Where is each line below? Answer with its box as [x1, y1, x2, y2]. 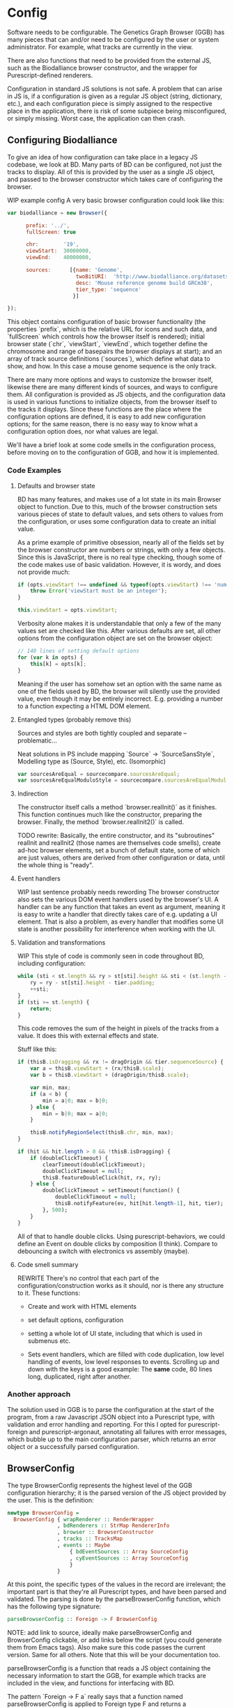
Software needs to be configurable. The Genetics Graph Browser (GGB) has [7, 28, 225, 36]
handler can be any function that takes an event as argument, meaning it [17, 903, 226, 911]
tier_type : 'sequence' [75, 286, 141, 293]
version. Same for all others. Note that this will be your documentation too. [7, 1651, 221, 1659]
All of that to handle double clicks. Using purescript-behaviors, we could [17, 1232, 225, 1241]
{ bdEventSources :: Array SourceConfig [69, 1548, 189, 1555]
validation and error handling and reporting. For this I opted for [7, 1420, 187, 1429]
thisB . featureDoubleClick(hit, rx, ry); [42, 1174, 162, 1181]
